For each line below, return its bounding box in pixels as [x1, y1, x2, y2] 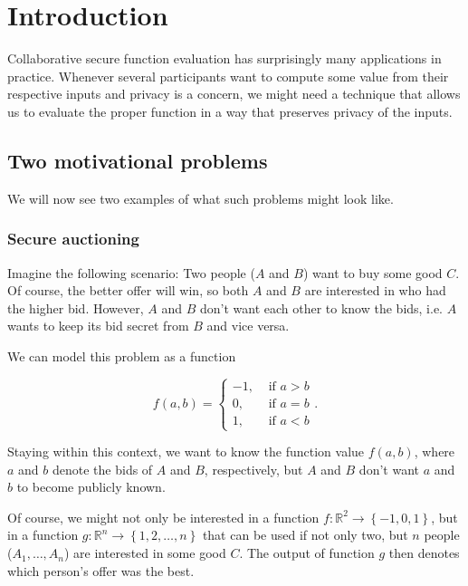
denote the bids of [52, 459, 153, 478]
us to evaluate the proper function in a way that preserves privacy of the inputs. [7, 101, 453, 120]
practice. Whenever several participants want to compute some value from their [7, 66, 449, 85]
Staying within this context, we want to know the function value [7, 442, 365, 461]
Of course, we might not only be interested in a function [7, 507, 320, 526]
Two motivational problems [7, 146, 268, 174]
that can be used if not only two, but [202, 525, 408, 544]
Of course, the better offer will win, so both [7, 281, 249, 300]
